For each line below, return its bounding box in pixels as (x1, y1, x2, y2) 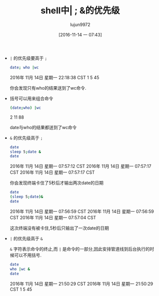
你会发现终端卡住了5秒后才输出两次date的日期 (9, 180, 104, 186)
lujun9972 (70, 21, 91, 28)
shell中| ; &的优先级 (40, 5, 120, 16)
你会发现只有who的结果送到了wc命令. (9, 85, 87, 91)
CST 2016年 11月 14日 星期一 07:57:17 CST (9, 169, 95, 175)
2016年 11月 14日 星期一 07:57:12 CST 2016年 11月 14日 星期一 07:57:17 (9, 164, 152, 169)
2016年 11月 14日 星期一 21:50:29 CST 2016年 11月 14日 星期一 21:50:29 (9, 281, 154, 287)
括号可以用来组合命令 (9, 95, 53, 101)
